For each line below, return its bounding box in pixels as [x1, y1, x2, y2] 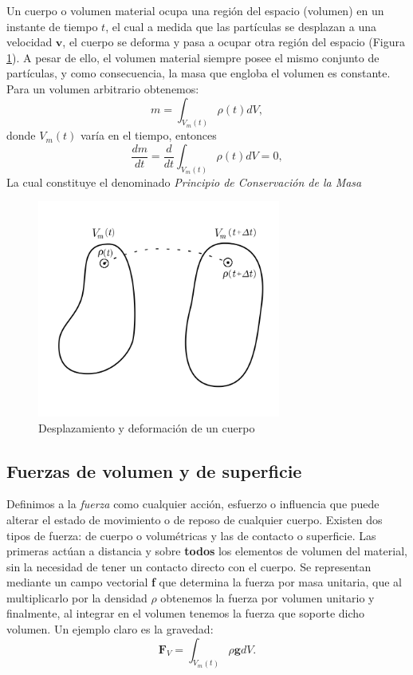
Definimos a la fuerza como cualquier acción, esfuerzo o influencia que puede [6, 495, 380, 512]
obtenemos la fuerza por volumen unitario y [160, 589, 375, 606]
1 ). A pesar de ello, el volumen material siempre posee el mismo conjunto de [6, 49, 380, 65]
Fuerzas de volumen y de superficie [6, 458, 302, 483]
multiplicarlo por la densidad [6, 589, 147, 606]
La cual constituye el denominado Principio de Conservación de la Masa [6, 173, 362, 190]
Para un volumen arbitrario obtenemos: [6, 80, 199, 97]
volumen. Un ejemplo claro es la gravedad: [6, 621, 214, 637]
